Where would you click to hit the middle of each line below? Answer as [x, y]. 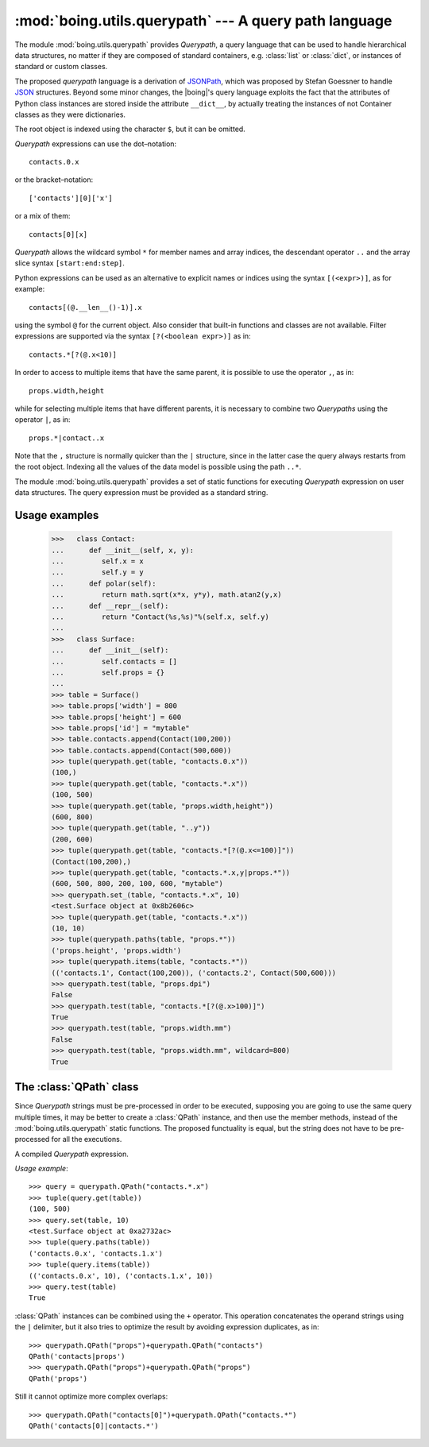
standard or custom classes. [61, 67]
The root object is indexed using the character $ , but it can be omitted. [130, 129]
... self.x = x [98, 561]
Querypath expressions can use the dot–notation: [96, 144]
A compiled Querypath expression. [71, 1154]
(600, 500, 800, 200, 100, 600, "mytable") [137, 884]
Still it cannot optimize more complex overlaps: [91, 1397]
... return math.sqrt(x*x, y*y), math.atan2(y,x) [166, 595]
